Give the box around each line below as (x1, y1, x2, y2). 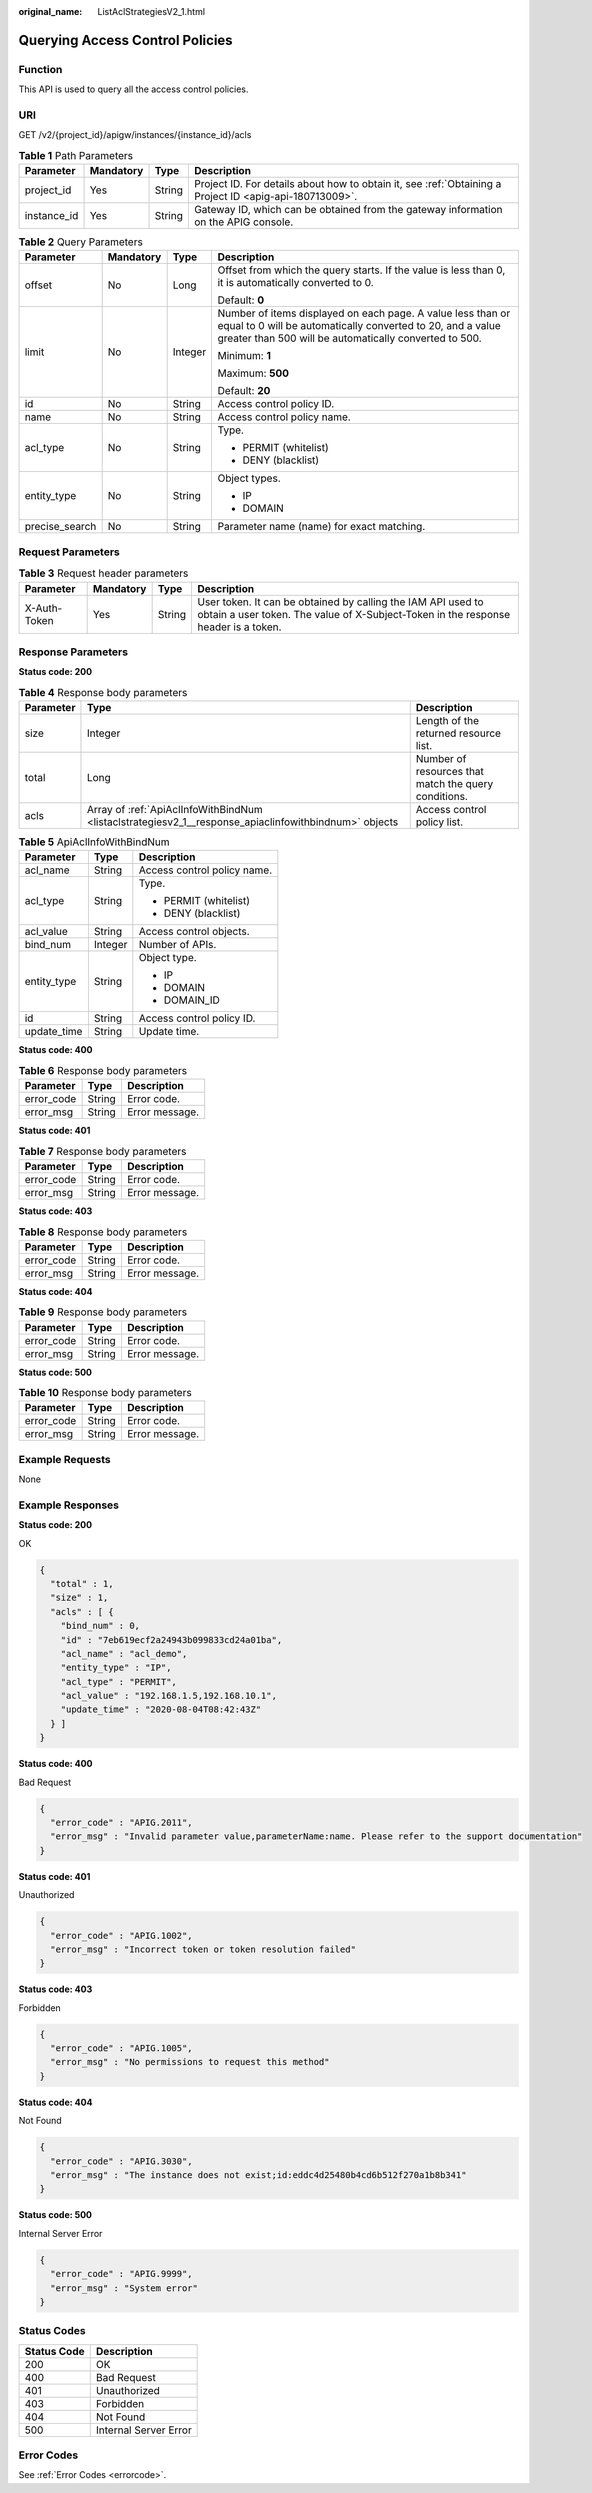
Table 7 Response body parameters (18, 1144, 187, 1158)
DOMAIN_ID (163, 993, 220, 1007)
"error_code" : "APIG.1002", (50, 1930, 194, 1941)
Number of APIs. (138, 938, 217, 952)
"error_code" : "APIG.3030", (50, 2155, 194, 2167)
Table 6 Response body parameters (18, 1064, 188, 1078)
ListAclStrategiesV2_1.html (97, 6, 205, 17)
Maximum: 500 (217, 366, 290, 380)
